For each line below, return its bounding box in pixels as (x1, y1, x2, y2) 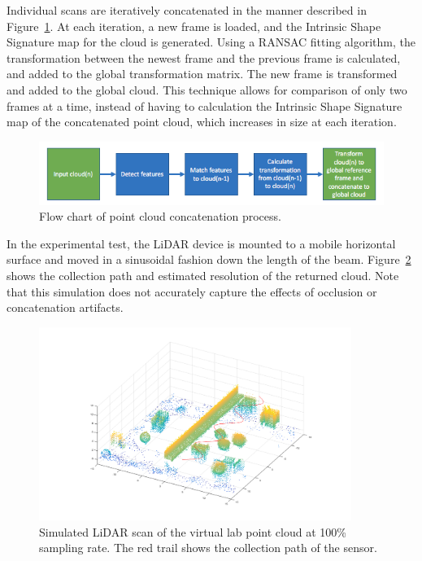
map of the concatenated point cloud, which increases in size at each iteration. (7, 113, 397, 130)
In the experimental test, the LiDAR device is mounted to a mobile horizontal (7, 234, 396, 252)
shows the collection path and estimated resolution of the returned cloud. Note (7, 266, 399, 283)
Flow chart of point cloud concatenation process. (39, 208, 281, 225)
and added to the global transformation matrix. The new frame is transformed (7, 65, 398, 82)
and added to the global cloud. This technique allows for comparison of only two (7, 81, 407, 98)
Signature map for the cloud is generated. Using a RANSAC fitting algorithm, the (7, 33, 415, 50)
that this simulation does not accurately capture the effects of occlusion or (7, 283, 377, 300)
